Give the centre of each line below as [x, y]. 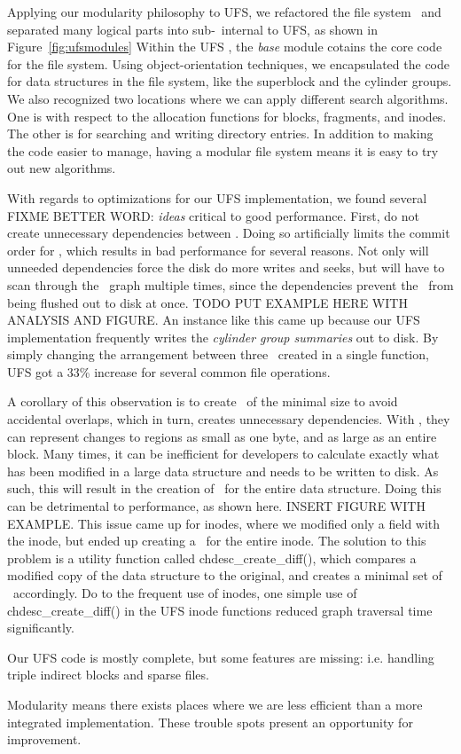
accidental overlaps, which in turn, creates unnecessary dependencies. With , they [229, 419]
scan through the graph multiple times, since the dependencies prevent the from [230, 284]
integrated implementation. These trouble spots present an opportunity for [210, 722]
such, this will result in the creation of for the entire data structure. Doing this [224, 488]
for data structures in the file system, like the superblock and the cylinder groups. [230, 81]
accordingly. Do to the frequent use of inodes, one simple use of [185, 593]
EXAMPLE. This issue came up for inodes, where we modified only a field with [224, 523]
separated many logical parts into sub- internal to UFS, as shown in [192, 29]
